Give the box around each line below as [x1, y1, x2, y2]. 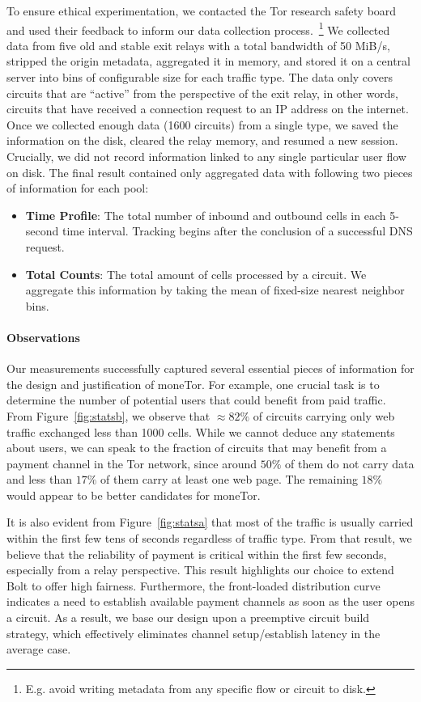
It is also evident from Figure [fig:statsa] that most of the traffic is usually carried [6, 514, 414, 531]
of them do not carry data [284, 455, 415, 472]
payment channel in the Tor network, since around [6, 455, 257, 472]
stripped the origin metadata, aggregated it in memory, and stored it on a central [6, 53, 410, 70]
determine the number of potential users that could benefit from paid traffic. [6, 391, 386, 408]
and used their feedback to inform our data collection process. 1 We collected [6, 19, 390, 38]
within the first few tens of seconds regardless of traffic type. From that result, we [6, 530, 412, 547]
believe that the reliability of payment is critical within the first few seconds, [6, 545, 387, 562]
